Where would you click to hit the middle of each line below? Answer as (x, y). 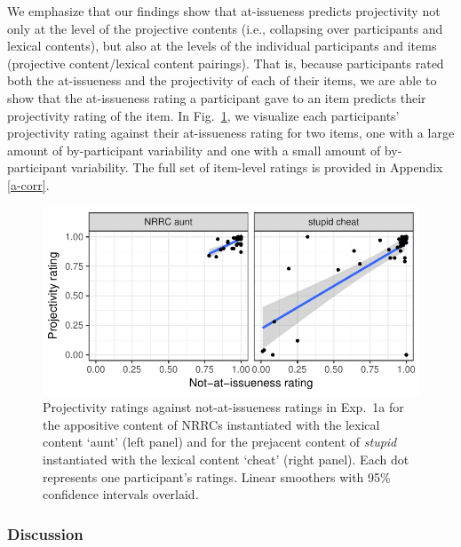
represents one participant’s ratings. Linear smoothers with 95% (217, 476)
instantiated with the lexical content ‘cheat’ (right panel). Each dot (226, 459)
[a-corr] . (28, 184)
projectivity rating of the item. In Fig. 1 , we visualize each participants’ (203, 115)
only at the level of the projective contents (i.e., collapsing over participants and (225, 28)
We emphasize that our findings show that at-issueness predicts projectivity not (224, 11)
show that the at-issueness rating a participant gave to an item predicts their (217, 97)
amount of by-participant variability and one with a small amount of (194, 150)
